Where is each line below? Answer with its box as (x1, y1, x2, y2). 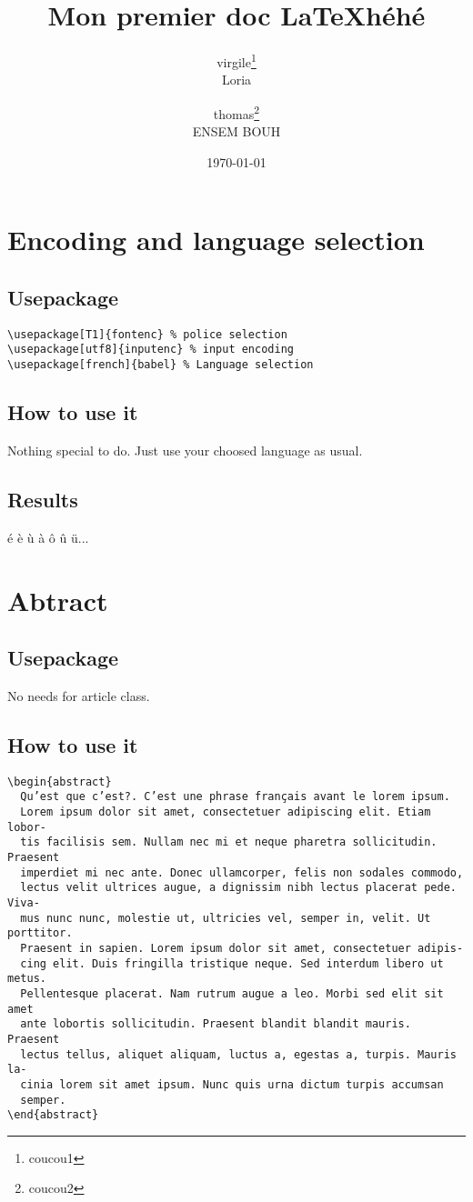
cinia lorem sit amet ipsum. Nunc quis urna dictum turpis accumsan (20, 1077, 444, 1091)
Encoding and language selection (7, 221, 425, 258)
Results (7, 485, 78, 513)
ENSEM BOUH (192, 122, 281, 141)
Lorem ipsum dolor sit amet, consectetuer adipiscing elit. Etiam (20, 806, 431, 819)
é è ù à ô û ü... (7, 527, 89, 546)
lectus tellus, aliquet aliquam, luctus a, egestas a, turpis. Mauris (20, 1047, 457, 1061)
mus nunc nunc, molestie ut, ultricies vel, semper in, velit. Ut (20, 911, 431, 925)
